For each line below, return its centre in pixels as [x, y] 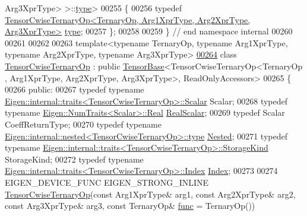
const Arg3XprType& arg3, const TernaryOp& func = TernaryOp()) [130, 206]
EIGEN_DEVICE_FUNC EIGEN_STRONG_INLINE [107, 182]
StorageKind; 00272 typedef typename [74, 159]
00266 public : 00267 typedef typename [75, 89]
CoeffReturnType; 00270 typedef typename [83, 124]
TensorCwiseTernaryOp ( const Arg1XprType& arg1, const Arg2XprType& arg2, [150, 194]
